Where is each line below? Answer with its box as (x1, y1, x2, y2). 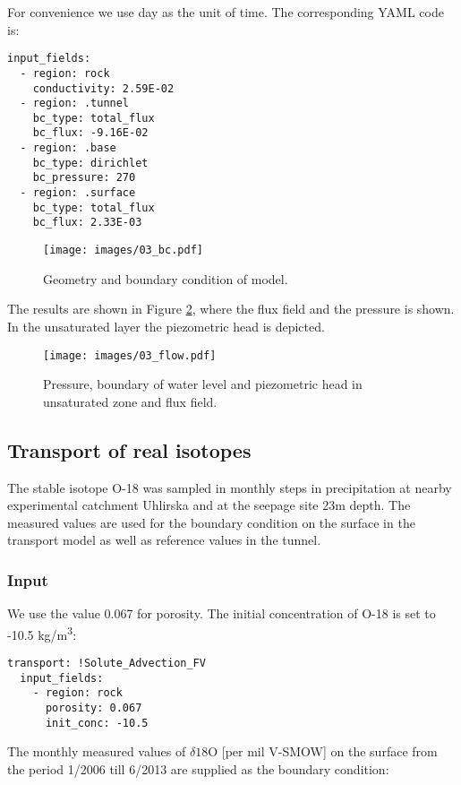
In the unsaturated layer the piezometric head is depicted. (7, 316, 325, 335)
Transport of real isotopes (7, 436, 252, 463)
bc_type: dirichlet (32, 156, 149, 169)
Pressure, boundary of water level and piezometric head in (43, 375, 363, 393)
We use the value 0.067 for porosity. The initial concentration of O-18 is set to (7, 604, 436, 623)
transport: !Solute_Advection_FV (7, 656, 206, 669)
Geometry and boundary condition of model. (43, 269, 288, 288)
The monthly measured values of (7, 742, 186, 761)
